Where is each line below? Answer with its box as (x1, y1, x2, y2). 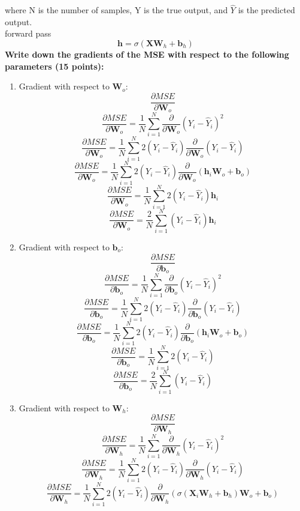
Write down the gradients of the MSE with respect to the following (5, 48, 289, 60)
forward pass (5, 27, 51, 40)
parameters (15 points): (5, 59, 104, 72)
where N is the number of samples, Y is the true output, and (5, 4, 228, 16)
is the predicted (238, 4, 295, 16)
